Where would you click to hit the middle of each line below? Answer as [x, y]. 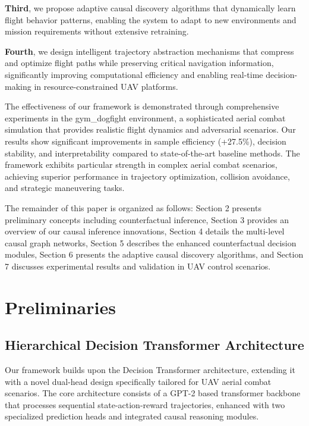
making [18, 86]
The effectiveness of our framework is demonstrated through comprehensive [142, 106]
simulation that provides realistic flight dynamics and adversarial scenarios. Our [150, 129]
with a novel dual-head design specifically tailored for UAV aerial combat [138, 381]
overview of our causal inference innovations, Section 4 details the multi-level [145, 231]
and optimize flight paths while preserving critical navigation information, [139, 63]
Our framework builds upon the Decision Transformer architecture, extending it [150, 370]
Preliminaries [60, 307]
